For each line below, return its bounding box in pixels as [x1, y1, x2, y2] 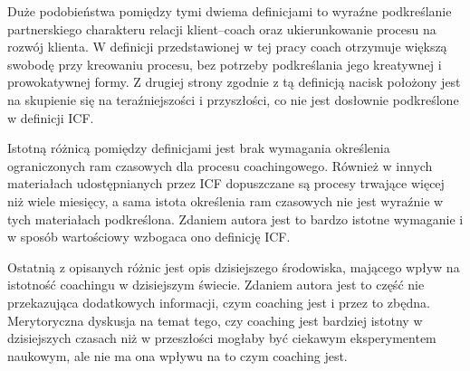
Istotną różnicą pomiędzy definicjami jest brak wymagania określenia [7, 138, 390, 157]
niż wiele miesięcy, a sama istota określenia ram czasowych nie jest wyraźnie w [7, 191, 444, 210]
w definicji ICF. [7, 108, 94, 127]
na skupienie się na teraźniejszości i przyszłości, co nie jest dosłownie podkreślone [7, 90, 459, 109]
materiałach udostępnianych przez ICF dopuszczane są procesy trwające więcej [7, 174, 445, 193]
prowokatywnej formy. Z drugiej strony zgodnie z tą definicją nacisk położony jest [7, 72, 461, 91]
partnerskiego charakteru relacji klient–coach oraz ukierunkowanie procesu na [7, 19, 436, 38]
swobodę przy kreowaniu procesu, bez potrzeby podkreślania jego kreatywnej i [7, 54, 442, 73]
